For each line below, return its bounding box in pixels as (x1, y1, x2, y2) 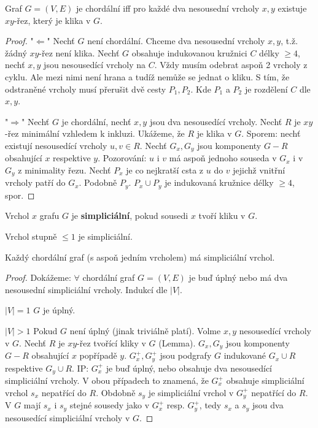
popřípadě (79, 349, 117, 362)
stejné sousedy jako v (69, 399, 150, 411)
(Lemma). (158, 336, 196, 349)
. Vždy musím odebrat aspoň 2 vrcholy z (154, 58, 308, 71)
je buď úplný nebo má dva (188, 271, 288, 284)
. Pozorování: (98, 151, 147, 164)
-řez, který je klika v (14, 13, 91, 26)
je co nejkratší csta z (126, 163, 204, 176)
